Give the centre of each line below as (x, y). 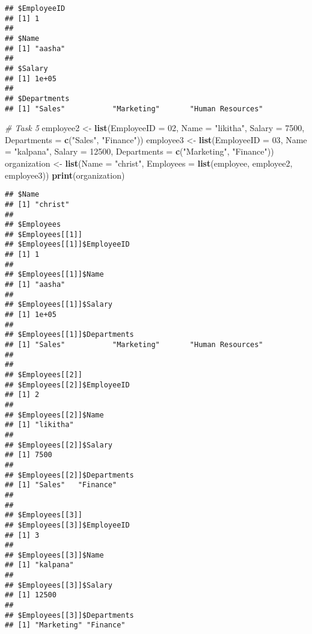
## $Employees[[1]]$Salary (59, 305)
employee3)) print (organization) (65, 175)
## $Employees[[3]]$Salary (59, 585)
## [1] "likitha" (39, 425)
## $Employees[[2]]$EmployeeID (67, 385)
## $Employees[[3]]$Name (54, 555)
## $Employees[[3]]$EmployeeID (67, 525)
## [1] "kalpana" (39, 565)
